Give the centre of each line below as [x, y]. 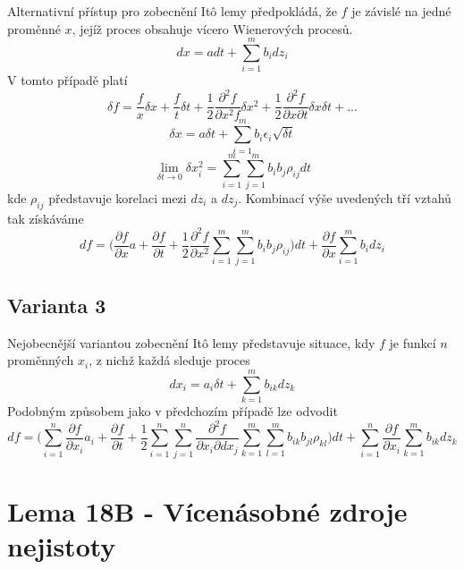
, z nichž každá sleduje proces [169, 360]
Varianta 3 [57, 305]
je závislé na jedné [401, 11]
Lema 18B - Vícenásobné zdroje [207, 511]
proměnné [34, 28]
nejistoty [62, 546]
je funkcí [413, 342]
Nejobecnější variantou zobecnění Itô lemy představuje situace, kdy [191, 342]
